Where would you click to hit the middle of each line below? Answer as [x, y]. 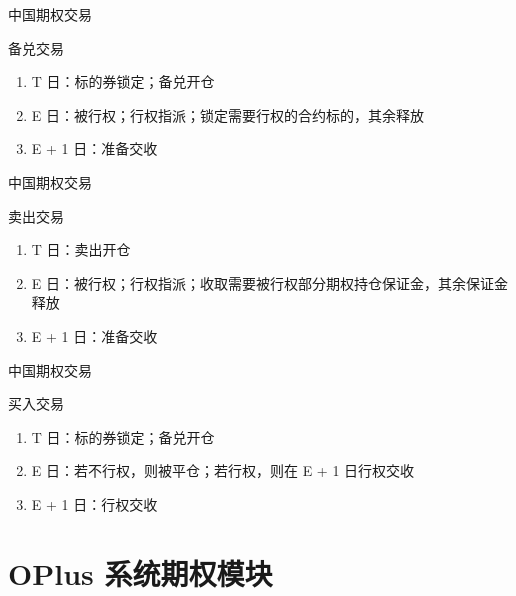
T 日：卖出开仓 [81, 249]
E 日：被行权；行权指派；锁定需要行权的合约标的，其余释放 [227, 114]
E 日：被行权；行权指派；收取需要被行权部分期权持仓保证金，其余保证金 [269, 282]
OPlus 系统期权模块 [140, 572]
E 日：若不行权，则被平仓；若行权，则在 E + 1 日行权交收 [223, 470]
